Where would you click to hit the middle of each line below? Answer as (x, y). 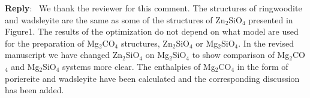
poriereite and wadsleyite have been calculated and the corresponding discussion (152, 78)
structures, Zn (147, 43)
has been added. (34, 90)
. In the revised (266, 43)
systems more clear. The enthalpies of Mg (139, 66)
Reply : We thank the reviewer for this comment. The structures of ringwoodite (154, 8)
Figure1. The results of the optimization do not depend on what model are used (152, 31)
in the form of (263, 66)
